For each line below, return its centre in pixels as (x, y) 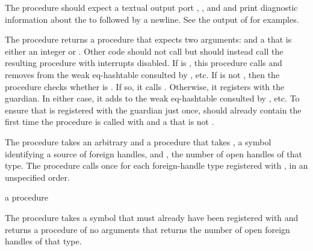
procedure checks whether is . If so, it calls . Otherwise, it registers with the (145, 86)
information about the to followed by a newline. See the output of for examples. (152, 19)
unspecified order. (37, 177)
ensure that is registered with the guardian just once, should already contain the (153, 110)
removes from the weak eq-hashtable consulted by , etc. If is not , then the (142, 74)
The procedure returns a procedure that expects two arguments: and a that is (148, 39)
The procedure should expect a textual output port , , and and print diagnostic (151, 7)
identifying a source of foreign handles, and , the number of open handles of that (153, 153)
